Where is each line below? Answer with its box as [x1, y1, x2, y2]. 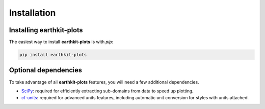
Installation [9, 7, 56, 18]
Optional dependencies [9, 66, 82, 74]
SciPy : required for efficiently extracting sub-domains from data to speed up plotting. [21, 88, 194, 94]
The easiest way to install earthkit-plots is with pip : [9, 39, 114, 45]
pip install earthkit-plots [19, 52, 87, 58]
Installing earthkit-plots [9, 26, 83, 34]
